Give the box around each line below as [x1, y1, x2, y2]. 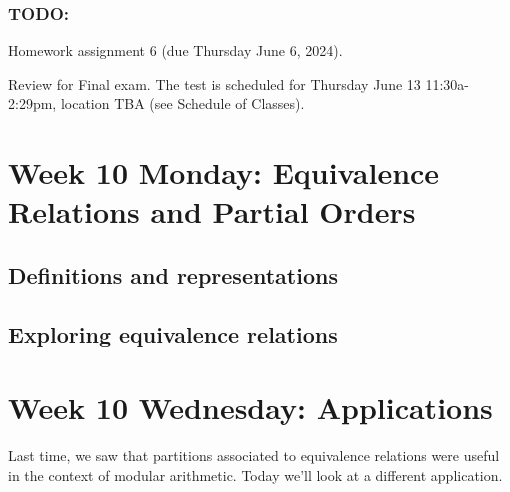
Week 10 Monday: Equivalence [8, 152, 440, 193]
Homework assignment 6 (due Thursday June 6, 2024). [8, 40, 343, 61]
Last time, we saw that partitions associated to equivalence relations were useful [8, 445, 500, 466]
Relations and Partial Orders [8, 191, 416, 232]
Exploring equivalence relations [8, 318, 338, 349]
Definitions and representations [8, 259, 338, 290]
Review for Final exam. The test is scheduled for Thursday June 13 [8, 73, 421, 94]
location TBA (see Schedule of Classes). [60, 93, 305, 114]
